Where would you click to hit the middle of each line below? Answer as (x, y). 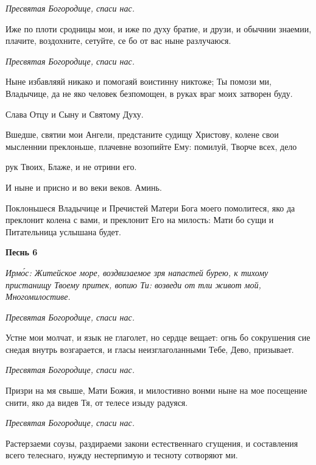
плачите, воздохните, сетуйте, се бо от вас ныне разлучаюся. (118, 41)
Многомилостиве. (38, 296)
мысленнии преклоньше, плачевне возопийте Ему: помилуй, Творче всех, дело (151, 146)
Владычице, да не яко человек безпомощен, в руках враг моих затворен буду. (149, 93)
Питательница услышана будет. (63, 231)
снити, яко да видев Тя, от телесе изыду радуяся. (97, 402)
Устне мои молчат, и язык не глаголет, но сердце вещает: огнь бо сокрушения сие (158, 337)
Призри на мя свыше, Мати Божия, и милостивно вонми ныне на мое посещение (156, 390)
